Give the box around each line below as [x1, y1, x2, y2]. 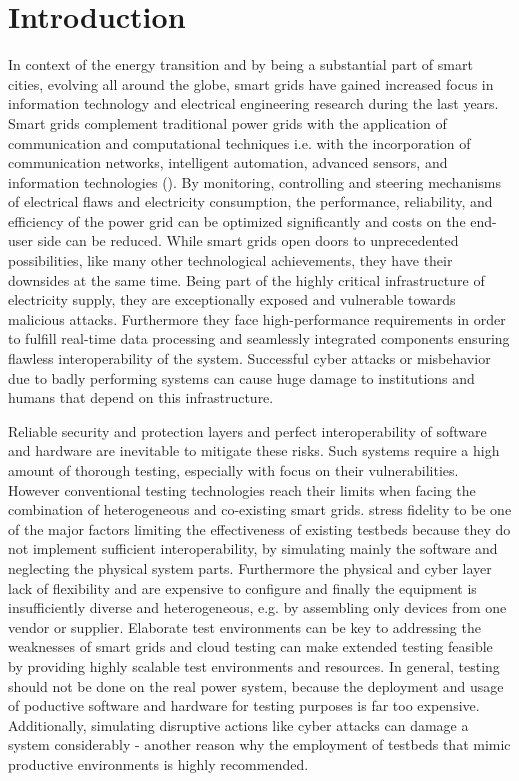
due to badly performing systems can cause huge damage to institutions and [8, 367, 475, 388]
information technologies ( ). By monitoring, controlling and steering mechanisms [8, 171, 502, 192]
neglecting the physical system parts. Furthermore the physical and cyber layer [8, 557, 492, 578]
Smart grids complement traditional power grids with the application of [8, 112, 447, 133]
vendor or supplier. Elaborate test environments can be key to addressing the [8, 616, 481, 637]
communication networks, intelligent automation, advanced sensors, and [8, 152, 448, 173]
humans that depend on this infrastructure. [8, 387, 274, 408]
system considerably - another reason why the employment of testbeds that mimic [8, 734, 511, 755]
